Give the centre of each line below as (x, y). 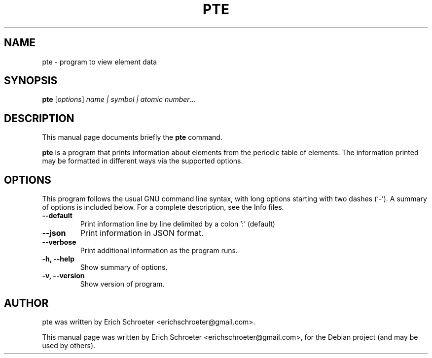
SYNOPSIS (31, 81)
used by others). (69, 345)
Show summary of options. (124, 267)
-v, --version (63, 276)
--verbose (59, 242)
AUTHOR (26, 303)
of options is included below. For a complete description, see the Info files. (163, 207)
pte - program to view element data (100, 62)
